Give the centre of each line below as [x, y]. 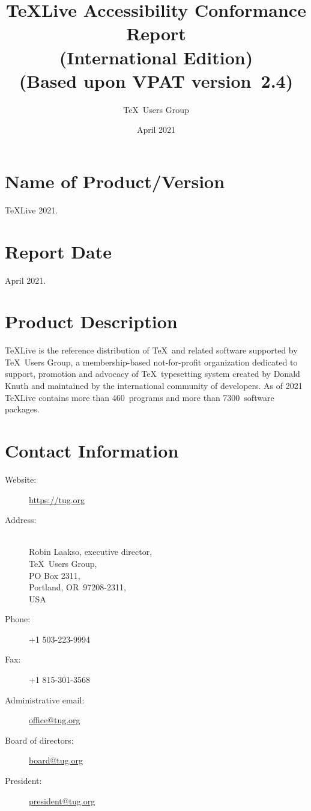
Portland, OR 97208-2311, [77, 587]
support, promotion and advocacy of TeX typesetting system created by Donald [152, 374]
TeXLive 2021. [32, 210]
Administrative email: [45, 699]
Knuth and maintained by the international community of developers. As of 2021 [154, 386]
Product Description [91, 321]
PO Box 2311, [55, 575]
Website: [21, 479]
